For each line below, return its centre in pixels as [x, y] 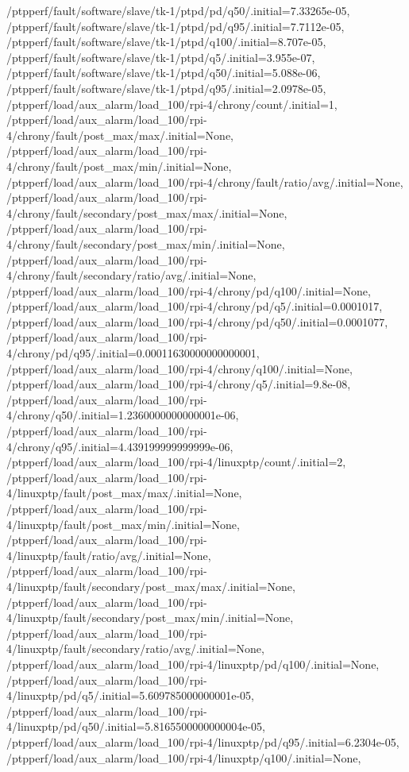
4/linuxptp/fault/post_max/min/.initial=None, [123, 524]
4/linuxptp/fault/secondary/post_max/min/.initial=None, [150, 618]
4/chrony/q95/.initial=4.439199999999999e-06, [120, 446]
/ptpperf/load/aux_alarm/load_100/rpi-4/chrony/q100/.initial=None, [179, 368]
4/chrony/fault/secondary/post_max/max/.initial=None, [147, 212]
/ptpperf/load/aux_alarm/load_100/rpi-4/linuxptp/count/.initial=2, [176, 462]
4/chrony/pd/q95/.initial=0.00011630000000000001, [133, 353]
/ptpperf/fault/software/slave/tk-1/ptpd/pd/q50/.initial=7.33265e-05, [178, 10]
